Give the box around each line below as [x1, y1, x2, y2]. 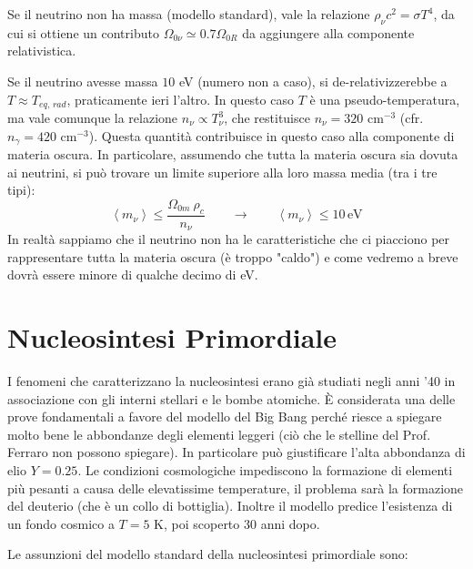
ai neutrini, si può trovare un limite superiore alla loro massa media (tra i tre [7, 162, 438, 181]
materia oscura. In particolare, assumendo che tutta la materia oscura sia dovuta [7, 145, 458, 164]
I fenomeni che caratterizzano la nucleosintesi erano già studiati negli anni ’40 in [7, 371, 456, 391]
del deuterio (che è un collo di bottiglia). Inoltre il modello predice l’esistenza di [7, 496, 453, 515]
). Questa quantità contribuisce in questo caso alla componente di [88, 126, 455, 145]
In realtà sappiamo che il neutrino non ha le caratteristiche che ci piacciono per [7, 229, 450, 249]
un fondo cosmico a [7, 513, 115, 533]
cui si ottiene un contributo [7, 23, 159, 42]
